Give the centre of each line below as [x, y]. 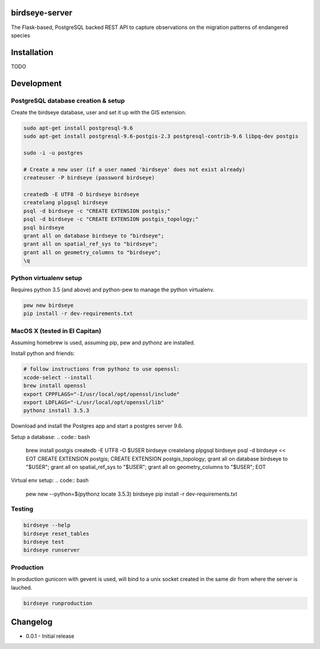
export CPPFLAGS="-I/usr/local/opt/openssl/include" [102, 394]
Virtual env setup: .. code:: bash [50, 480]
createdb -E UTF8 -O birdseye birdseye [81, 195]
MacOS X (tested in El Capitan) [56, 330]
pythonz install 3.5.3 [56, 411]
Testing [22, 509]
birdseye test [44, 542]
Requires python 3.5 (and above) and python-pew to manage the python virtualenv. [113, 290]
